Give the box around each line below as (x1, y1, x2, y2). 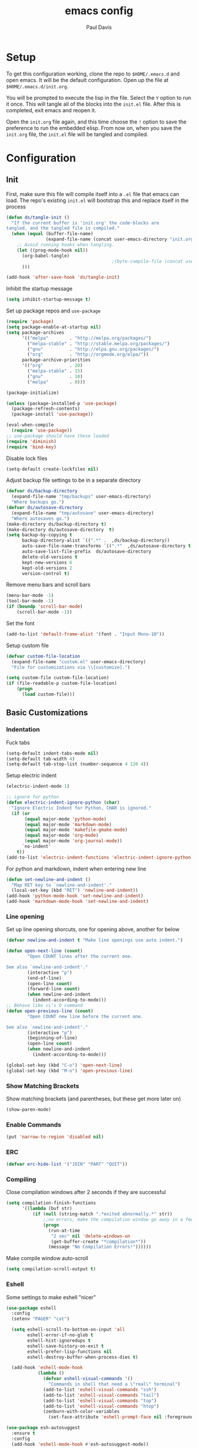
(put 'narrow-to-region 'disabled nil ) (6, 1134, 104, 1140)
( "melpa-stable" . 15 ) (27, 368, 83, 374)
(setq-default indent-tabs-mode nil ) (6, 750, 99, 756)
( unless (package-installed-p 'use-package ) (6, 400, 117, 406)
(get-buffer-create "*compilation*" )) (51, 1238, 146, 1244)
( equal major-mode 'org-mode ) (24, 833, 99, 839)
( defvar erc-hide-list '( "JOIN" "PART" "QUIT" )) (6, 1162, 128, 1167)
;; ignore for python (6, 794, 60, 800)
